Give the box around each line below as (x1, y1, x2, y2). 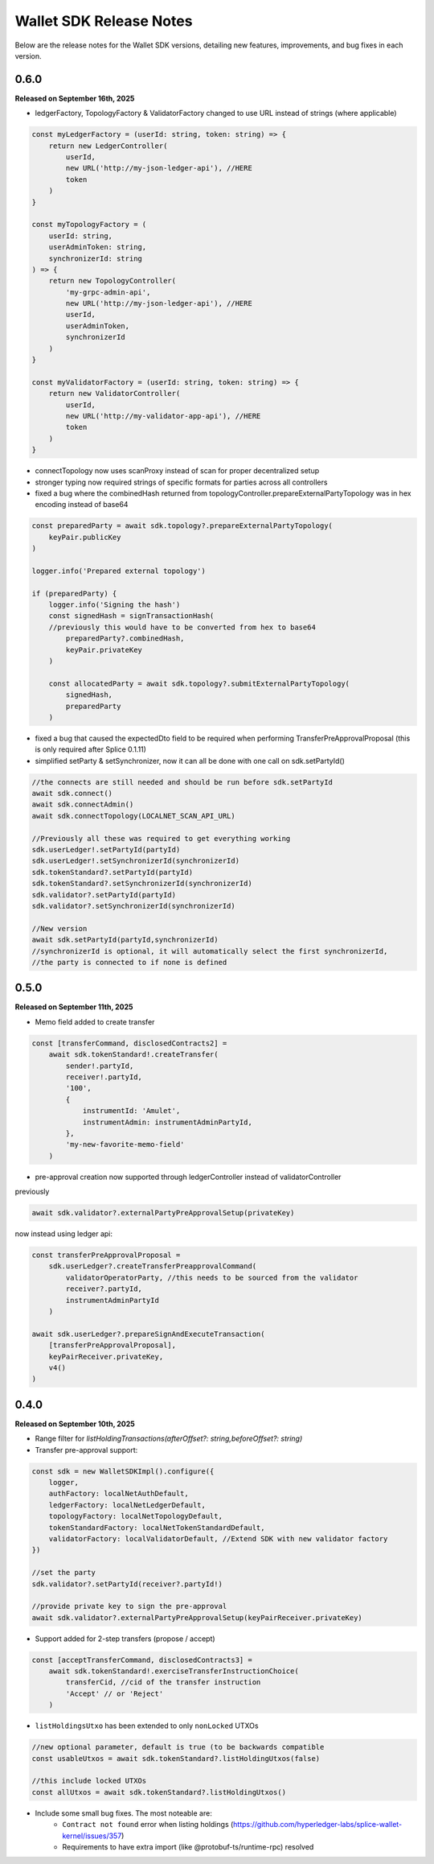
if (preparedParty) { (31, 588, 117, 598)
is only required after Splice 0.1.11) (35, 744, 146, 754)
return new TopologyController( (48, 276, 177, 286)
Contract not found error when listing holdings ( (62, 1820, 234, 1829)
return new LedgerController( (48, 141, 168, 151)
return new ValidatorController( (48, 389, 181, 398)
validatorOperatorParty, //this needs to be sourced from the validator (65, 1272, 358, 1282)
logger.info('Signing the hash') (48, 600, 181, 609)
